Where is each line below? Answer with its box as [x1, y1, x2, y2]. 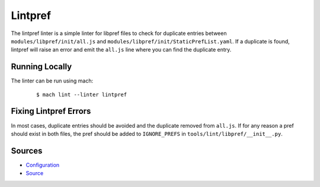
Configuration [25, 161, 60, 169]
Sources [11, 145, 43, 156]
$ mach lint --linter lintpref [36, 91, 127, 98]
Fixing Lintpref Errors [11, 106, 91, 116]
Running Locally [11, 62, 72, 72]
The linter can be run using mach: [11, 77, 94, 84]
